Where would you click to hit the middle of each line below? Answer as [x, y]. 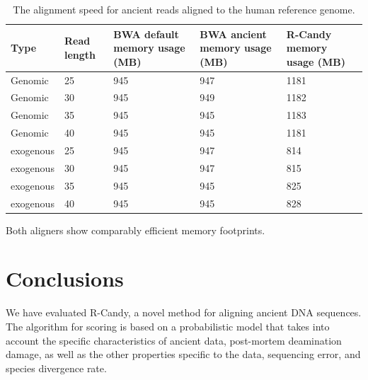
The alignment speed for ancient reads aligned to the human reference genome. [184, 9]
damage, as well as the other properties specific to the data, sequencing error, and [183, 354]
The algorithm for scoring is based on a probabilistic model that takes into [168, 326]
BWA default [146, 34]
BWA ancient [233, 34]
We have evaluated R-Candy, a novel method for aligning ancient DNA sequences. [184, 312]
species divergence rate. [56, 368]
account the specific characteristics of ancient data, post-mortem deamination [174, 340]
